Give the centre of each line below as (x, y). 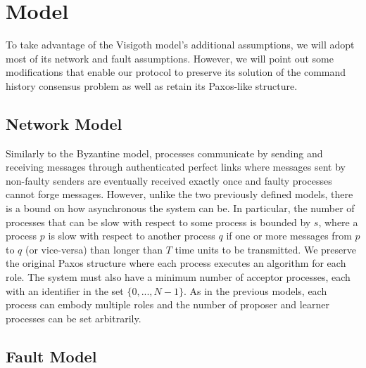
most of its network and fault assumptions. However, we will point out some (170, 58)
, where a (338, 222)
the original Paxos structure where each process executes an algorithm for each (176, 263)
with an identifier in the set (65, 290)
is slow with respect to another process (132, 236)
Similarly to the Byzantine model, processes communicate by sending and (164, 153)
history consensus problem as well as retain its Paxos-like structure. (152, 85)
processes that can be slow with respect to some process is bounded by (158, 222)
